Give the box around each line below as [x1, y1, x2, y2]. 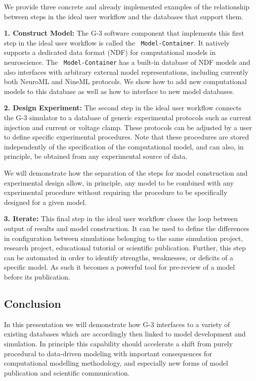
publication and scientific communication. [4, 367, 130, 378]
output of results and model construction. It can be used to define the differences [4, 223, 250, 233]
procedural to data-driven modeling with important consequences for [4, 348, 213, 358]
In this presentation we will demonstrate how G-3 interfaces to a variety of [4, 319, 230, 329]
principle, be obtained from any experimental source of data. [4, 151, 188, 161]
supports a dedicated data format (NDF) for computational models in [4, 47, 216, 57]
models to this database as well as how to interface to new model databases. [4, 86, 235, 96]
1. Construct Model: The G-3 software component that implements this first [4, 28, 244, 38]
